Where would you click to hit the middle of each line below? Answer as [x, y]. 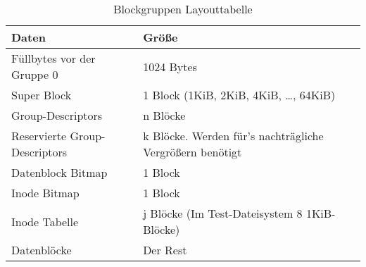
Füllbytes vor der [53, 58]
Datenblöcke [42, 250]
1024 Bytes [170, 66]
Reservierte [39, 136]
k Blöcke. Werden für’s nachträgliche [233, 136]
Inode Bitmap [45, 193]
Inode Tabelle [45, 221]
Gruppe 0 [35, 74]
